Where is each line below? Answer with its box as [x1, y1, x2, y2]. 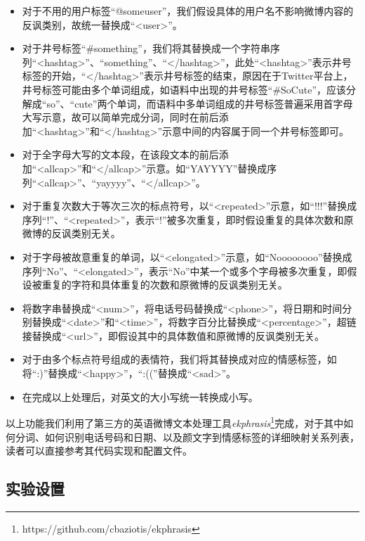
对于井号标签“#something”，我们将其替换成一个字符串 [22, 41, 270, 56]
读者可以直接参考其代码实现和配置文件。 [6, 443, 192, 458]
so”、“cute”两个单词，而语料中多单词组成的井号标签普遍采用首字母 [46, 96, 353, 110]
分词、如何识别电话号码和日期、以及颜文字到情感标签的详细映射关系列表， [15, 429, 359, 444]
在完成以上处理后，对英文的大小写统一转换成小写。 [22, 389, 258, 404]
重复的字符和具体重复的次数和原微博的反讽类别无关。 [41, 277, 288, 292]
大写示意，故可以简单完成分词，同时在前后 [22, 110, 219, 125]
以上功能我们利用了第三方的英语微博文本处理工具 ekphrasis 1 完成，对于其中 [6, 414, 344, 430]
